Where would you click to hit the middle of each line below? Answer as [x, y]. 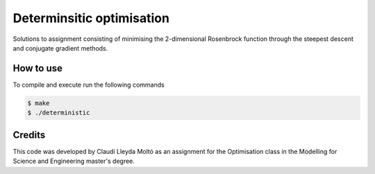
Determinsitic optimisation [91, 18]
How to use [37, 68]
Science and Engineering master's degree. [74, 161]
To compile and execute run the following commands [89, 85]
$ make [39, 103]
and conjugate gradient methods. [60, 48]
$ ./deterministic [59, 113]
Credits [29, 135]
